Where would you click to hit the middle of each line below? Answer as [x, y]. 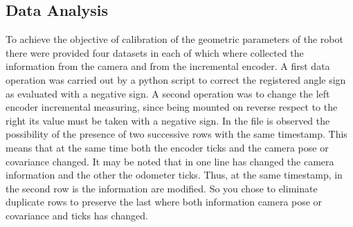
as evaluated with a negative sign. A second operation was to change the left [168, 93]
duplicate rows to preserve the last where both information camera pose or [164, 202]
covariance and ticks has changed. [77, 215]
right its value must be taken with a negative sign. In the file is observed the [168, 120]
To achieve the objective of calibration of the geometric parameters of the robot [174, 39]
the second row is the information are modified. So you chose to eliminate [162, 188]
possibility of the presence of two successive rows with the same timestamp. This [176, 134]
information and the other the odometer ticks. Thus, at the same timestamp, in [174, 175]
